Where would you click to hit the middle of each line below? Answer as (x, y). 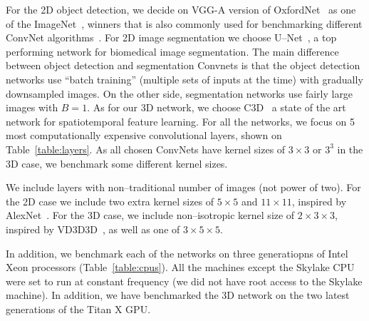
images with (32, 107)
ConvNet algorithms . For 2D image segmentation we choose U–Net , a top (171, 37)
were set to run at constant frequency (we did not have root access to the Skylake (184, 281)
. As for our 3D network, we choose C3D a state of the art (217, 107)
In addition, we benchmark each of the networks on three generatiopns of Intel (177, 253)
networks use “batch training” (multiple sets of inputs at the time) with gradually (184, 79)
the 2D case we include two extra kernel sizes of (110, 201)
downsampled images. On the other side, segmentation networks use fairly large (180, 93)
